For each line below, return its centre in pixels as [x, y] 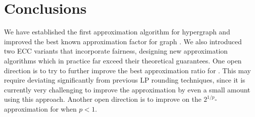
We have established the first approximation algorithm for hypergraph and [117, 32]
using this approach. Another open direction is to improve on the [103, 99]
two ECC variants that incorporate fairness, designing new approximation [116, 51]
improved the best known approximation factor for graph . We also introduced [123, 41]
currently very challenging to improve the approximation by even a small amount [127, 89]
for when [63, 108]
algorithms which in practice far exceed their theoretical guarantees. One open [123, 60]
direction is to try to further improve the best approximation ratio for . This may [127, 70]
